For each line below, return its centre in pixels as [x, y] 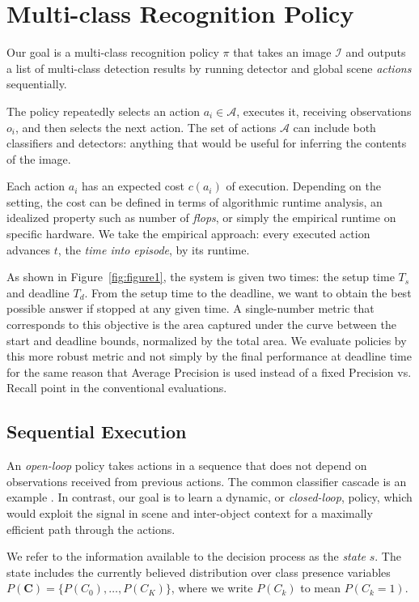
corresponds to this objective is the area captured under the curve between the [201, 324]
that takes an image [282, 52]
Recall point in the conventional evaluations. [117, 388]
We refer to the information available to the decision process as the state [186, 556]
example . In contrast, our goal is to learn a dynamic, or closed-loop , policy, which [209, 497]
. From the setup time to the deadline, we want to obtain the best [248, 292]
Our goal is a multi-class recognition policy [113, 52]
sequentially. [37, 84]
